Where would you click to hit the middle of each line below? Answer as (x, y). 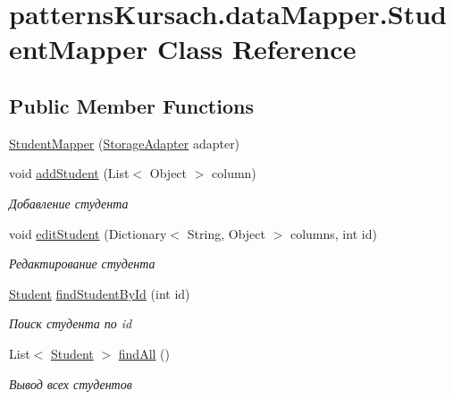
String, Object (226, 233)
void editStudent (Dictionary (88, 233)
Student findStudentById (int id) (100, 293)
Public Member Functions (131, 105)
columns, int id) (333, 233)
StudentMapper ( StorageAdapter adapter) (125, 143)
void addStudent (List (69, 173)
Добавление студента (69, 203)
